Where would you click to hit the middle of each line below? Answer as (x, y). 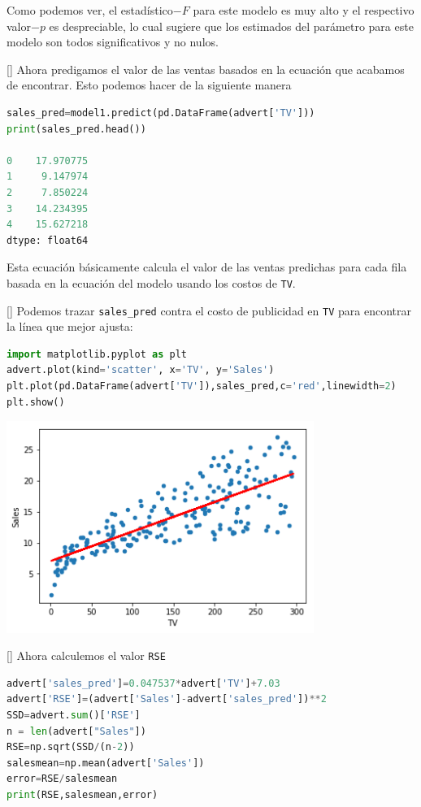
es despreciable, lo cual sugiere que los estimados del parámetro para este (231, 26)
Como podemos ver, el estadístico (90, 10)
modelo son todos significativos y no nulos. (113, 42)
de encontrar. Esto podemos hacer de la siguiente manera (149, 85)
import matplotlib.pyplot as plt (97, 354)
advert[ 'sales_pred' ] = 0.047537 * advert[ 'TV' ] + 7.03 (143, 683)
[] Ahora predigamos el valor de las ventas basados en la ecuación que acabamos (206, 69)
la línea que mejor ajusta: (70, 326)
